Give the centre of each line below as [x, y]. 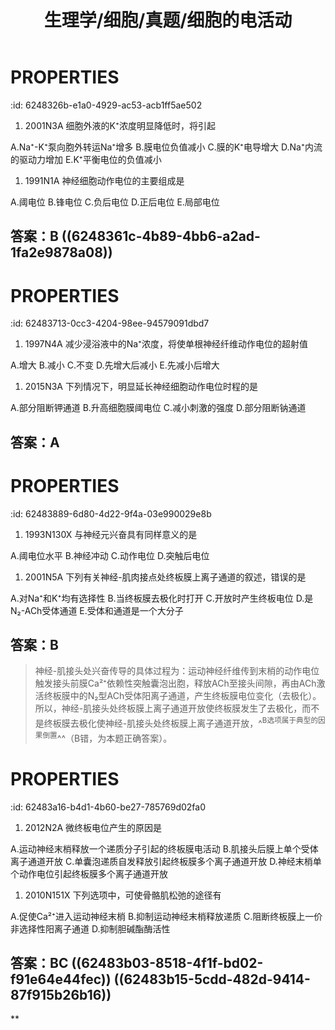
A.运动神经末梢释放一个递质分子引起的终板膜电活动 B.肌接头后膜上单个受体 [164, 848]
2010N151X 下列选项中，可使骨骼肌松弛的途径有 [123, 895]
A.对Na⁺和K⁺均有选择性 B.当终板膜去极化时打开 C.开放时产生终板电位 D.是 [162, 598]
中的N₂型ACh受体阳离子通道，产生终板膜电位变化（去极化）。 [195, 696]
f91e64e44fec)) [61, 979]
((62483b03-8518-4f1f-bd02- [167, 963]
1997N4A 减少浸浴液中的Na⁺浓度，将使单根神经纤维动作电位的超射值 [166, 344]
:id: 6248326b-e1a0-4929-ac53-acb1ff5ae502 [106, 105]
